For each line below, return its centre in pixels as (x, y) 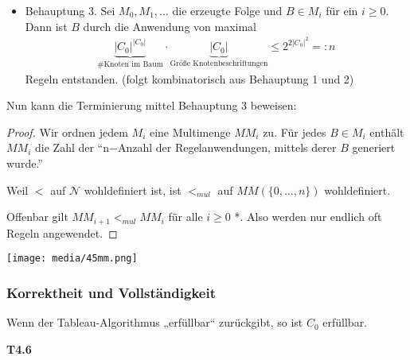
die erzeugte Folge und (227, 10)
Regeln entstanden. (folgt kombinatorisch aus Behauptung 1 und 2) (189, 78)
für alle (185, 217)
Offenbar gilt (37, 217)
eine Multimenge (190, 132)
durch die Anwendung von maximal (170, 26)
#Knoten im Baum (130, 65)
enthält (387, 132)
